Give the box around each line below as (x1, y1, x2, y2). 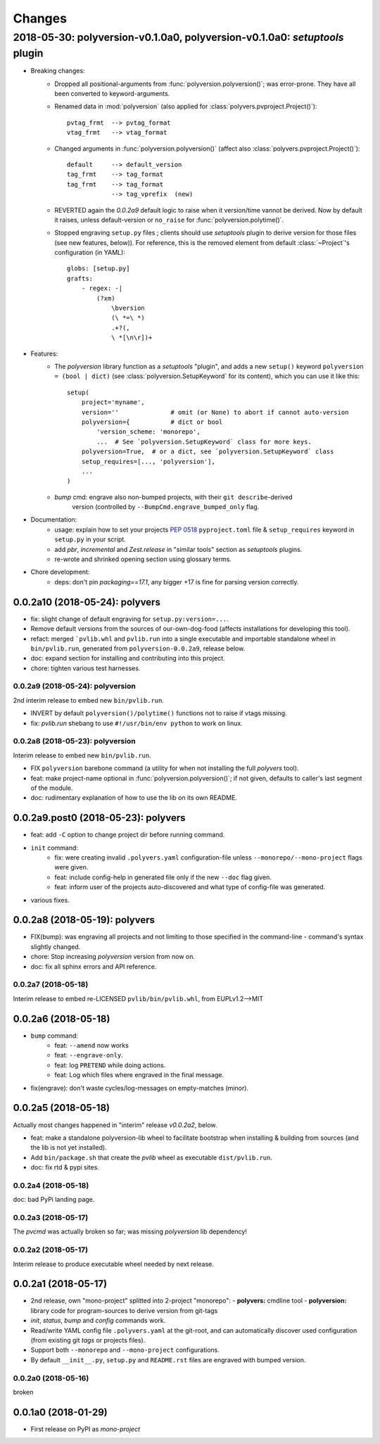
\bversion (111, 304, 146, 313)
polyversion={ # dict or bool (81, 417, 223, 426)
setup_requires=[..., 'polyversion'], (81, 458, 216, 465)
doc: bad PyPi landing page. (13, 1195, 95, 1204)
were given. (54, 863, 89, 872)
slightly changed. (30, 942, 81, 950)
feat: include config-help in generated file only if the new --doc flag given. (54, 873, 272, 881)
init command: (30, 843, 79, 852)
